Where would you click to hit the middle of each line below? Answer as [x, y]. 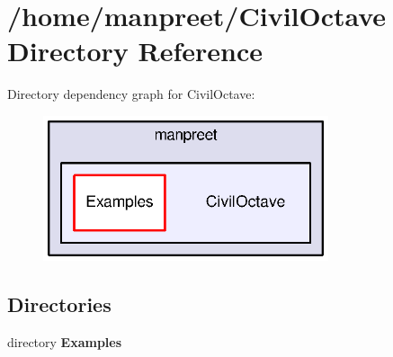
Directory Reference [135, 51]
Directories [59, 304]
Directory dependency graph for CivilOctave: [131, 94]
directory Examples [65, 342]
